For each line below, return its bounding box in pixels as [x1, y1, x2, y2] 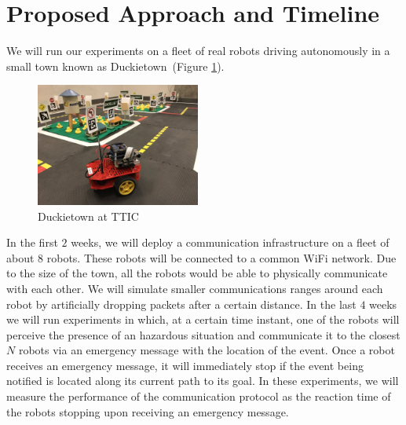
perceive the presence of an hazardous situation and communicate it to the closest [6, 326, 401, 343]
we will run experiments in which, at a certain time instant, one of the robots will [6, 311, 400, 328]
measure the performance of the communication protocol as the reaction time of [6, 388, 391, 405]
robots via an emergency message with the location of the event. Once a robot [18, 342, 395, 358]
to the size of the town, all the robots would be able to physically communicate [6, 265, 388, 281]
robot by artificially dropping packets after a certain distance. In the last [6, 295, 357, 312]
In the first [6, 234, 58, 251]
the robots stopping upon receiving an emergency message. [6, 403, 289, 420]
